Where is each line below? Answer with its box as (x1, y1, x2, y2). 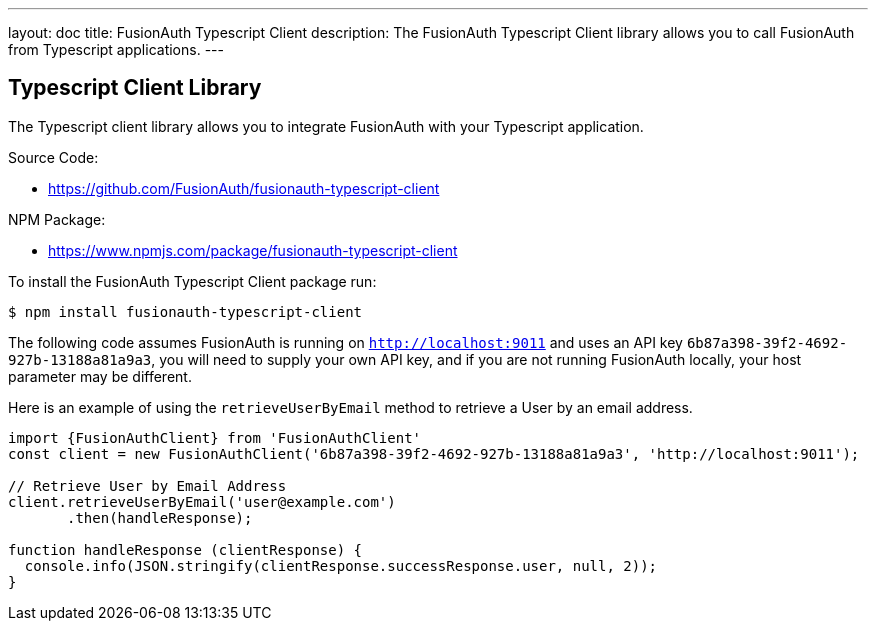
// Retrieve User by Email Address (8, 477, 287, 494)
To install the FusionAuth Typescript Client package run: (8, 272, 377, 290)
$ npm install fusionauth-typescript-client (8, 303, 363, 320)
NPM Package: (8, 210, 106, 228)
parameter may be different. (8, 367, 192, 385)
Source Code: (8, 148, 99, 166)
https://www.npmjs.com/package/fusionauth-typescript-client (48, 241, 458, 259)
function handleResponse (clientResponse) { (8, 541, 363, 558)
